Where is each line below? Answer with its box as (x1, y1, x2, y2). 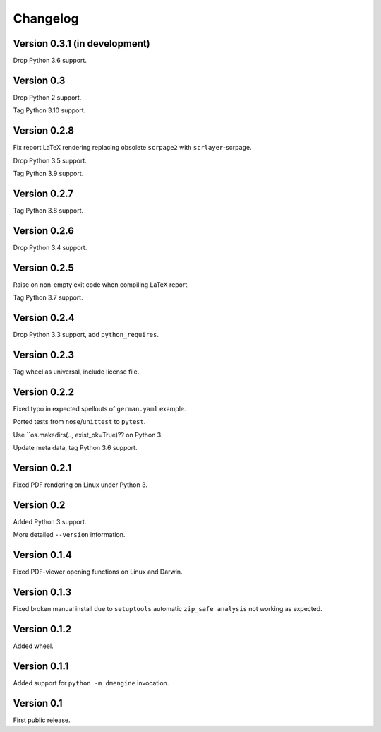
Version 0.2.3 (13, 348, 74, 360)
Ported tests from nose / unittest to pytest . (13, 418, 146, 426)
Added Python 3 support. (13, 517, 87, 526)
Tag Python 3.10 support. (13, 106, 86, 114)
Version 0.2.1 (13, 461, 72, 473)
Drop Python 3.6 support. (13, 57, 87, 65)
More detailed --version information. (13, 531, 126, 539)
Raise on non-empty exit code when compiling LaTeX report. (13, 280, 190, 289)
